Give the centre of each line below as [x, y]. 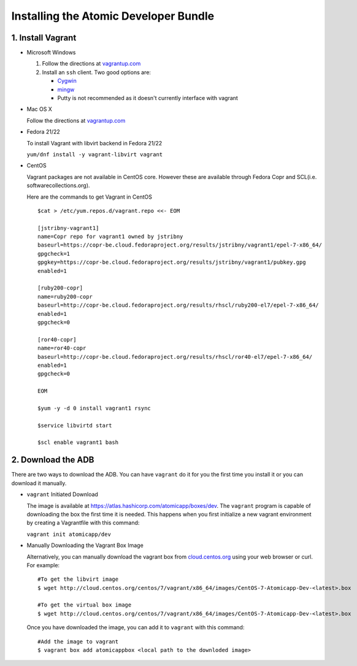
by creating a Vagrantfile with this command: [83, 523]
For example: [43, 565]
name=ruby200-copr [65, 297]
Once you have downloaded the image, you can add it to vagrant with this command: [136, 627]
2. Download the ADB [53, 460]
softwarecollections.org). [58, 186]
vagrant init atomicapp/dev [69, 534]
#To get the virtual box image [85, 605]
